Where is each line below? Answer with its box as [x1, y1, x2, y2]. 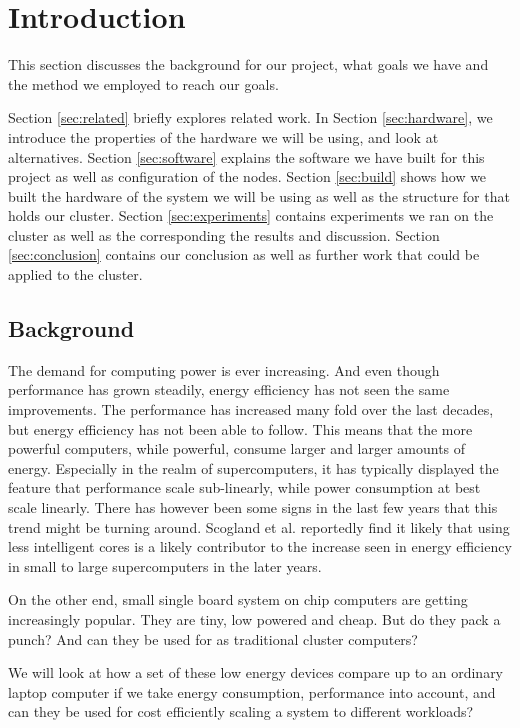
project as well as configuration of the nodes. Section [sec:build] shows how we [8, 166, 487, 187]
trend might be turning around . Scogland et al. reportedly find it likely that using [8, 516, 510, 537]
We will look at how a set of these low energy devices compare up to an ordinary [8, 662, 504, 683]
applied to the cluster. [8, 264, 143, 285]
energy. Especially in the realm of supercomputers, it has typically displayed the [8, 457, 499, 478]
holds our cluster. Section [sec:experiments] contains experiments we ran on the [8, 205, 494, 226]
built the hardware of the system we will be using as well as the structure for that [8, 185, 510, 206]
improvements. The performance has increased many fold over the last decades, [8, 399, 494, 420]
